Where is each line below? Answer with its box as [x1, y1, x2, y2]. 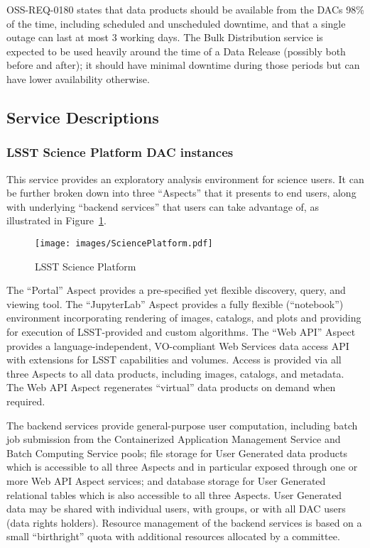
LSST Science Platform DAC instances [6, 143, 234, 161]
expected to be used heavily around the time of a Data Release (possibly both [6, 43, 346, 58]
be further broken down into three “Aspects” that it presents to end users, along [6, 185, 357, 200]
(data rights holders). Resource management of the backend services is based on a [6, 515, 362, 530]
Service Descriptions [6, 106, 159, 128]
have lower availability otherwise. [6, 71, 150, 86]
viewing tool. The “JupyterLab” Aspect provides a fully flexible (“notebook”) [6, 296, 344, 311]
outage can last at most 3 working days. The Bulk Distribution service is [6, 30, 323, 45]
